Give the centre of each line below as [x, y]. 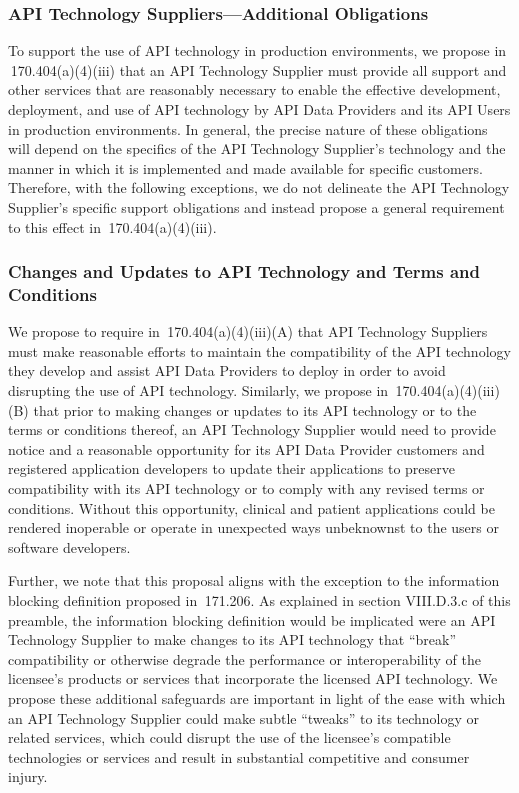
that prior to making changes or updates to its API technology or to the [255, 409]
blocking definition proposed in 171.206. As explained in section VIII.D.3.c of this [259, 600]
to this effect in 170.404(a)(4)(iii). [112, 226]
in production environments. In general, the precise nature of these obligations [248, 128]
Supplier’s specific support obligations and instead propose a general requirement [256, 206]
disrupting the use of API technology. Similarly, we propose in [198, 390]
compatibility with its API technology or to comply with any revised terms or [246, 488]
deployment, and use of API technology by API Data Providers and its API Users [259, 109]
